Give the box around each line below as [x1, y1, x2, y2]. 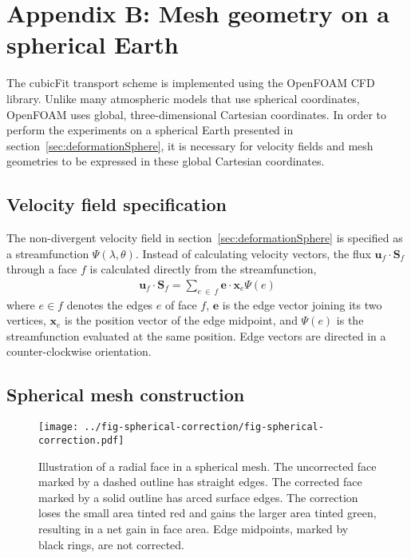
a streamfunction [6, 245, 89, 261]
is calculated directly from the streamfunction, [89, 261, 317, 277]
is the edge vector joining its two [222, 296, 382, 313]
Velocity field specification [6, 192, 227, 217]
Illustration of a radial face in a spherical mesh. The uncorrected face [38, 457, 377, 474]
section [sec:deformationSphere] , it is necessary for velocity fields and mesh [6, 137, 373, 153]
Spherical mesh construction [6, 382, 245, 407]
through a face [6, 261, 77, 277]
